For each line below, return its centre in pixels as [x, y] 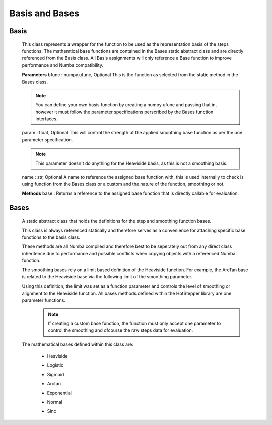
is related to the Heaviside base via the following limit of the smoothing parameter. [107, 276]
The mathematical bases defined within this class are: [78, 344]
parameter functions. [44, 300]
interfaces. [47, 119]
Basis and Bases [44, 13]
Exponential [59, 393]
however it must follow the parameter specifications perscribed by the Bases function [124, 112]
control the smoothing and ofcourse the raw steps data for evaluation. [121, 330]
